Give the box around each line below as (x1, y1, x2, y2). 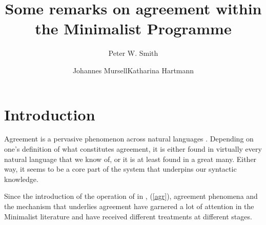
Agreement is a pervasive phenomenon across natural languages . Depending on (4, 133, 254, 144)
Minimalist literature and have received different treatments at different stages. (4, 211, 252, 221)
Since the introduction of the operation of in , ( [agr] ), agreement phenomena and (4, 191, 258, 201)
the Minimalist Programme (35, 18, 232, 39)
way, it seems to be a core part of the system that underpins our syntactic (4, 163, 237, 174)
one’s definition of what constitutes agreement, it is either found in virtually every (4, 144, 262, 154)
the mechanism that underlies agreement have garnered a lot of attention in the (4, 201, 254, 211)
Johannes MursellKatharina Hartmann (72, 65, 194, 75)
